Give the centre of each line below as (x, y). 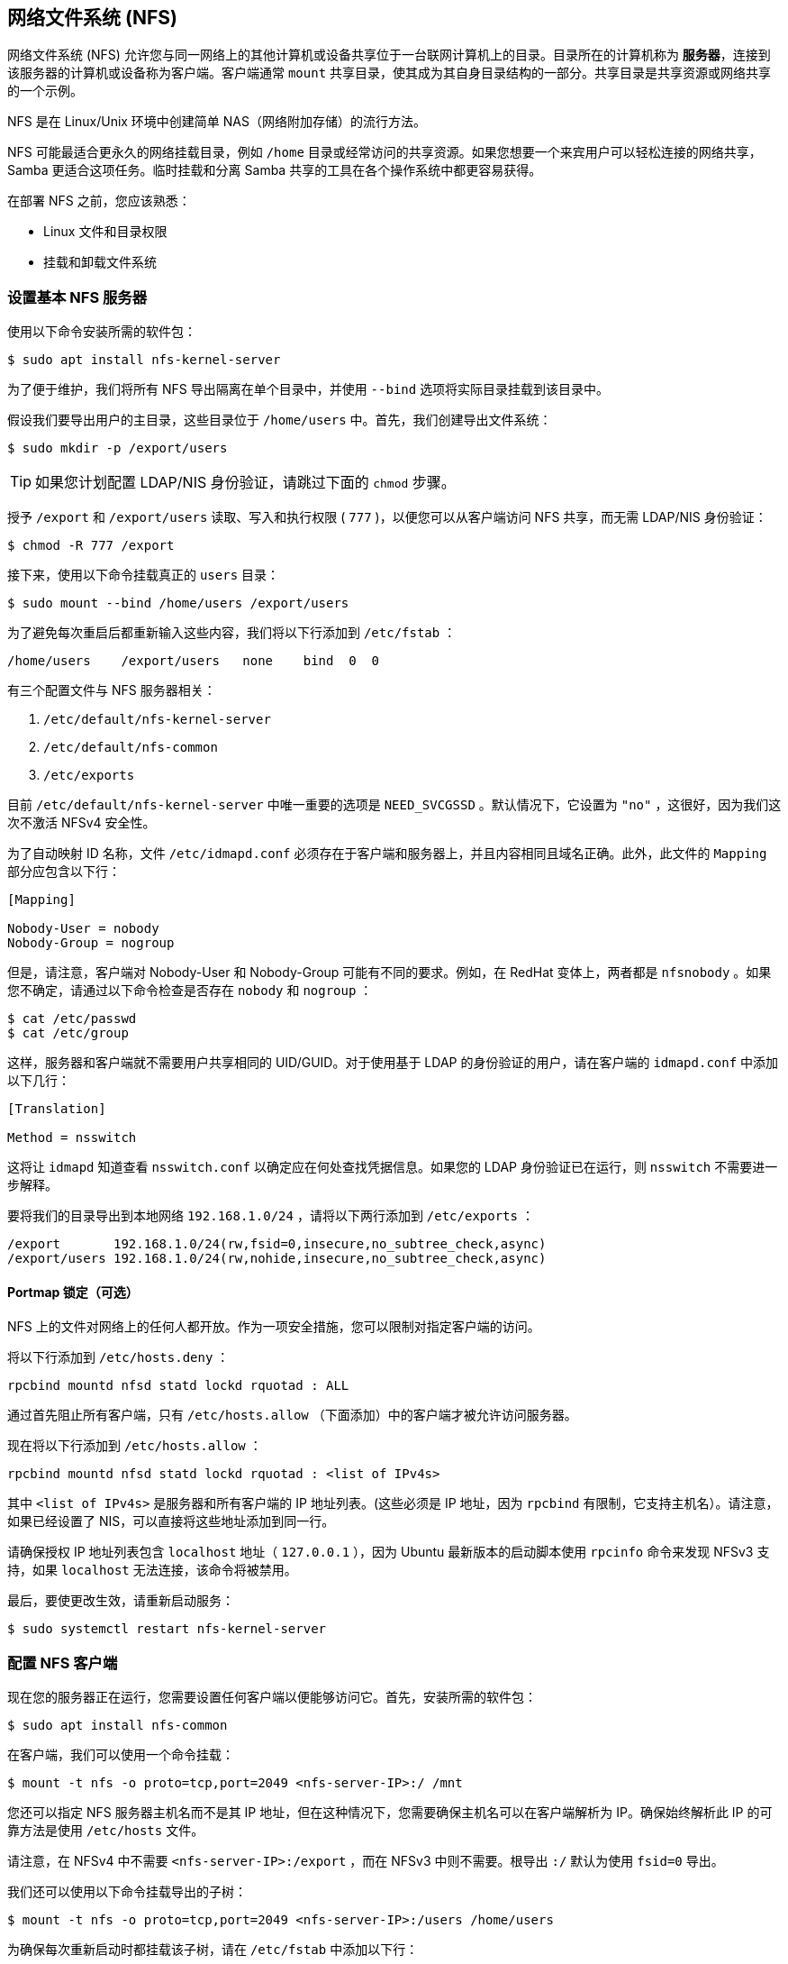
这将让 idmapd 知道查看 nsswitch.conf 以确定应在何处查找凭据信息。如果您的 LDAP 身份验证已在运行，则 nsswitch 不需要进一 (393, 1167)
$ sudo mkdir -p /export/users (118, 448)
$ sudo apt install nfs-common (118, 1726)
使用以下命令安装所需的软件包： (102, 332)
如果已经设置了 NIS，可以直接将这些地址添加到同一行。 (171, 1521)
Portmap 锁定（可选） (73, 1292)
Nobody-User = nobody (83, 929)
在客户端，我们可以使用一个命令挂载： (121, 1755)
